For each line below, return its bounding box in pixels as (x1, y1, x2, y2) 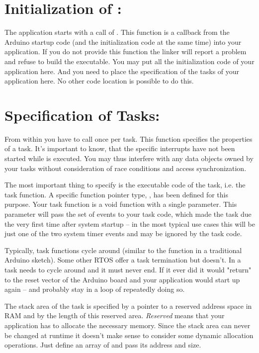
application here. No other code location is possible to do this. (4, 76, 194, 86)
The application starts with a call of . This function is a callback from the (4, 27, 230, 37)
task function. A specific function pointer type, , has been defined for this (4, 189, 228, 199)
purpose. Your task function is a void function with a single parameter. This (4, 199, 237, 209)
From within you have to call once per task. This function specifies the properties (4, 133, 253, 144)
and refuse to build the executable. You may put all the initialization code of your (4, 56, 255, 66)
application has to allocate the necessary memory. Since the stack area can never (4, 320, 251, 330)
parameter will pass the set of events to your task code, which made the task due (4, 208, 252, 219)
